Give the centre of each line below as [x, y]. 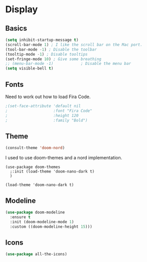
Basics [16, 28]
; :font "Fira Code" [49, 111]
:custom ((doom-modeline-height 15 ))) [51, 227]
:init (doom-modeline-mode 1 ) [42, 222]
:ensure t [20, 217]
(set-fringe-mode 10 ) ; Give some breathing [53, 59]
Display [22, 9]
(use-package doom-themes [33, 167]
